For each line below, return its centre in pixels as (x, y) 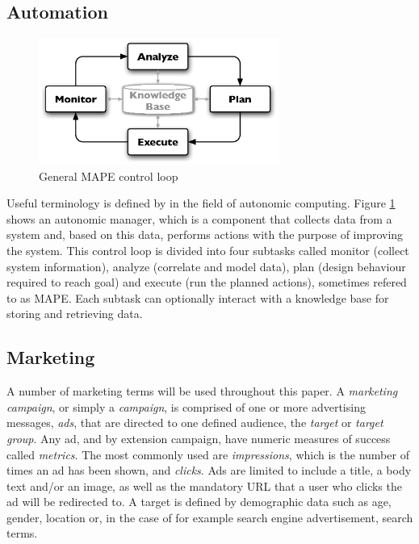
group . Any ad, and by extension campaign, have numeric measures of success (199, 438)
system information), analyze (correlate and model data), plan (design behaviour (206, 266)
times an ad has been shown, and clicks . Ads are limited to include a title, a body (209, 470)
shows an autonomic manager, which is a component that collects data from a (199, 218)
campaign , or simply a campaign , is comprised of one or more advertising (186, 406)
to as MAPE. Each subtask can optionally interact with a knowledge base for (198, 297)
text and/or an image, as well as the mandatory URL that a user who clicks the (204, 485)
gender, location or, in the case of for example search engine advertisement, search (210, 517)
